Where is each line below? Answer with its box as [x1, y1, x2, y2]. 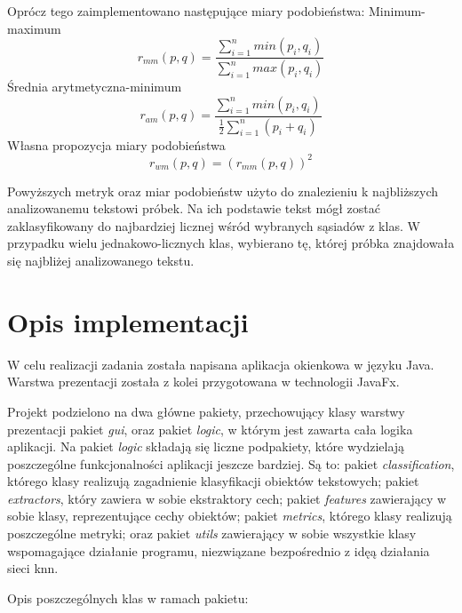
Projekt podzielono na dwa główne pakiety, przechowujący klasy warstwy [7, 402, 405, 420]
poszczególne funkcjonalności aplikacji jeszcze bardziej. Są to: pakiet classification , [7, 454, 455, 473]
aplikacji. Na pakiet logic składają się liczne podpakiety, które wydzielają [7, 437, 405, 456]
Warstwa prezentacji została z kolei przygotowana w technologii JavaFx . [7, 372, 400, 391]
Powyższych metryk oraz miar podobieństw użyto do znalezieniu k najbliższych [7, 181, 439, 200]
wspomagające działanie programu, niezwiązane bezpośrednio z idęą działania [7, 541, 430, 560]
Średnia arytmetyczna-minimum [7, 77, 182, 96]
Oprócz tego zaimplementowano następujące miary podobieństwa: [7, 2, 365, 20]
